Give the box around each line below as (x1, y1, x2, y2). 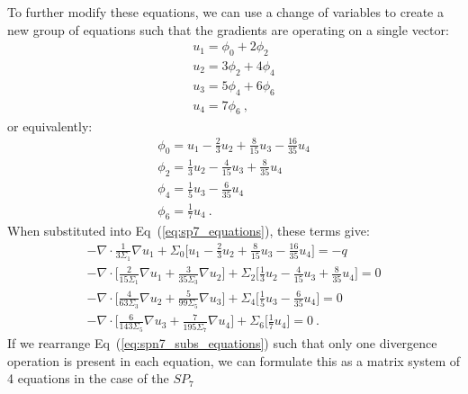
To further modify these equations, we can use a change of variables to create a (7, 3, 444, 21)
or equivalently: (7, 116, 93, 135)
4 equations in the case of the (7, 369, 169, 388)
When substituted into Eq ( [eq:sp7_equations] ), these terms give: (7, 221, 370, 240)
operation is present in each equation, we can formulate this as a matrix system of (7, 351, 461, 370)
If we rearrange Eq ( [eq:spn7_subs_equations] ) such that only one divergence (7, 334, 437, 353)
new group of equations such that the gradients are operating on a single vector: (7, 20, 449, 39)
